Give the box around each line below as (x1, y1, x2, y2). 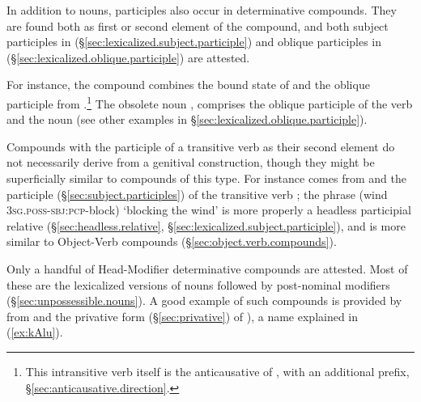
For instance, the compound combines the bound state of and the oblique (6, 76, 370, 93)
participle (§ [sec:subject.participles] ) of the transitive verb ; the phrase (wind (6, 185, 388, 202)
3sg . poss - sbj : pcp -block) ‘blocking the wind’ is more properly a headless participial (6, 201, 411, 218)
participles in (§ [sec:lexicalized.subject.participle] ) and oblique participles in (6, 33, 382, 50)
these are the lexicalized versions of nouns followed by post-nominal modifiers (6, 276, 390, 293)
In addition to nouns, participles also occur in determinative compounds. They (6, 2, 397, 18)
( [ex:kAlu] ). (6, 324, 63, 341)
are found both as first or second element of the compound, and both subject (6, 17, 389, 34)
